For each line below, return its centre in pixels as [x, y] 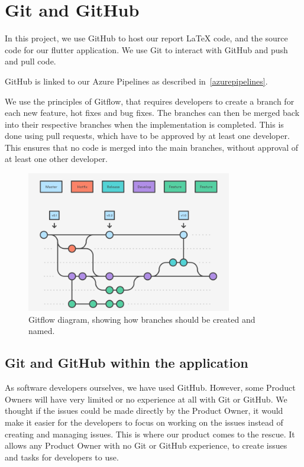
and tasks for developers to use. [62, 457]
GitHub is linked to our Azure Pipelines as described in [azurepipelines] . [136, 81]
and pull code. [30, 61]
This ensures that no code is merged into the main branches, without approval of [151, 147]
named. [42, 331]
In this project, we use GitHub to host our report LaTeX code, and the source [146, 38]
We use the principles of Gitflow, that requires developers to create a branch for [150, 101]
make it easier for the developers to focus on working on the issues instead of [144, 422]
